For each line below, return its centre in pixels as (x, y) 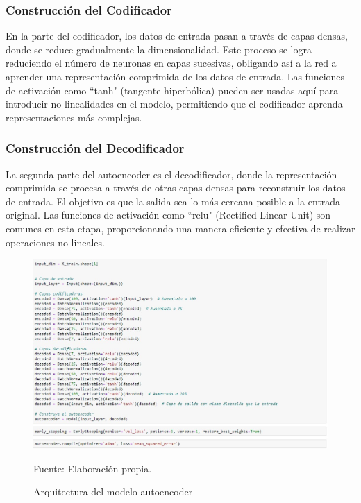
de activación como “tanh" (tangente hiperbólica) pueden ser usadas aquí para (172, 90)
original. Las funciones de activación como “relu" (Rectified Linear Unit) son (168, 215)
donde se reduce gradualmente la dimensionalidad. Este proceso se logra (159, 49)
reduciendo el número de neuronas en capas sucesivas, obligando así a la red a (171, 63)
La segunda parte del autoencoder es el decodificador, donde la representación (171, 174)
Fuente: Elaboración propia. (93, 468)
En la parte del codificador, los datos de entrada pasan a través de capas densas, (177, 36)
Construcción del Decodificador (95, 148)
